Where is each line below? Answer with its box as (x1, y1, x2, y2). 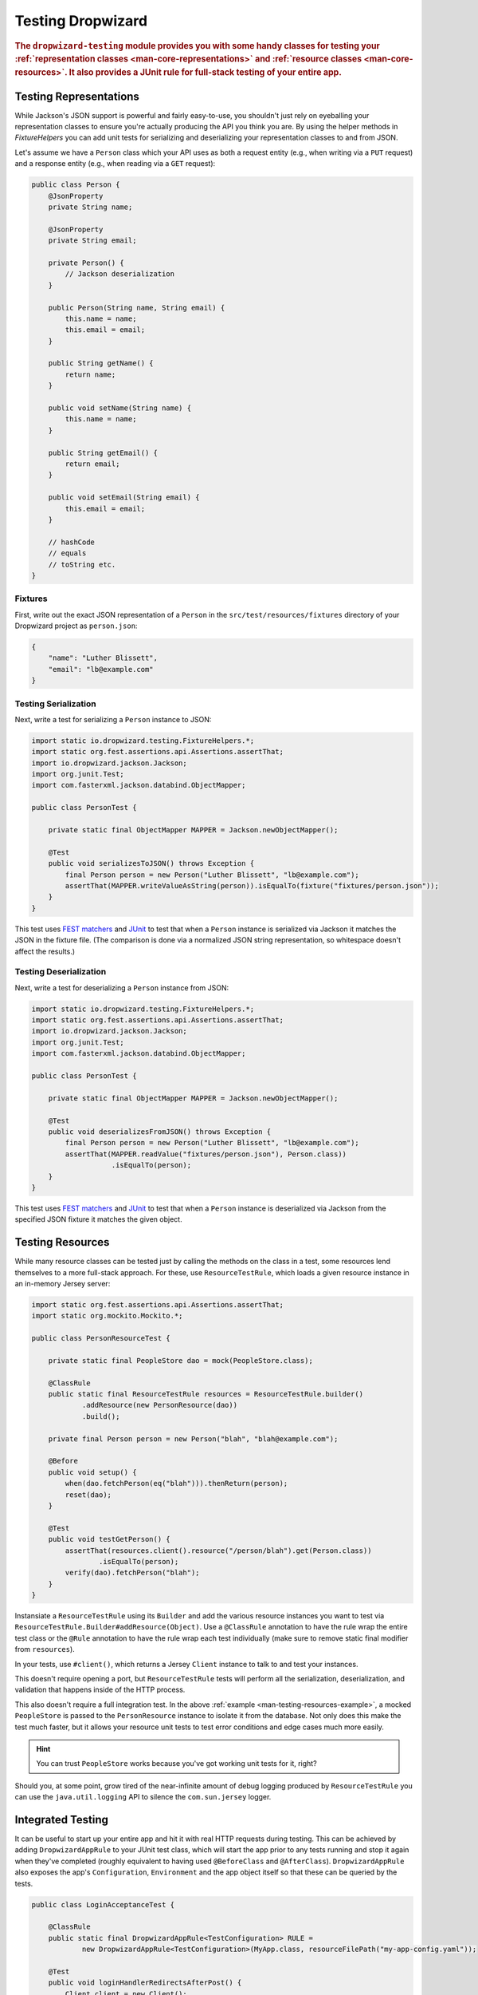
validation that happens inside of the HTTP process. (14, 1685, 186, 1695)
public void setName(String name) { (48, 404, 191, 413)
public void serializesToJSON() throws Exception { (48, 859, 255, 868)
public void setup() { (48, 1468, 137, 1476)
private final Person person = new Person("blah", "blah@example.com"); (48, 1434, 339, 1444)
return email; (65, 460, 120, 468)
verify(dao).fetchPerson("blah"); (65, 1568, 200, 1578)
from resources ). (14, 1645, 75, 1654)
